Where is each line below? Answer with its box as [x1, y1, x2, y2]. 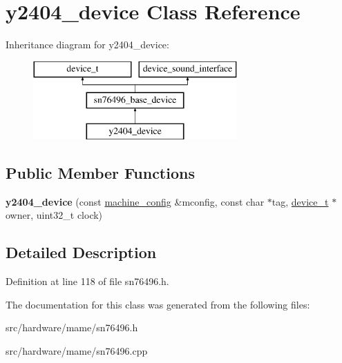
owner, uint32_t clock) [6, 208, 103, 222]
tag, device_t [272, 194, 329, 208]
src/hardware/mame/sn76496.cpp [6, 344, 148, 358]
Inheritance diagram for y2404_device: [6, 37, 169, 52]
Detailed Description [6, 242, 157, 263]
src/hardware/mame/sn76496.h [6, 320, 138, 335]
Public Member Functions [6, 162, 195, 184]
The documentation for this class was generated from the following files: [6, 297, 310, 311]
